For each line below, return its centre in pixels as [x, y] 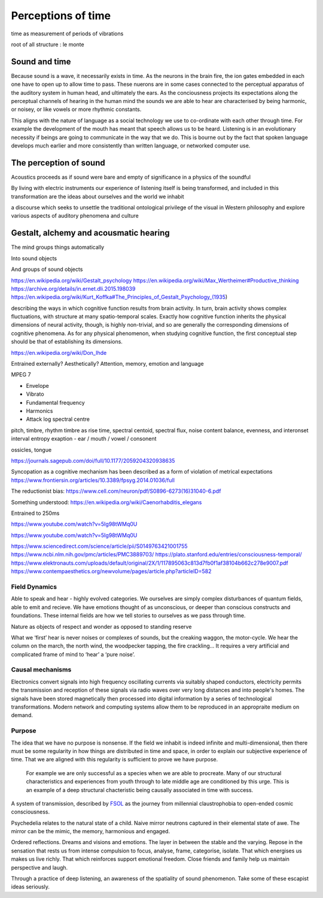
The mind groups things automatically [58, 247]
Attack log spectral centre [58, 419]
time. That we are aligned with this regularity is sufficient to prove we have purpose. [115, 760]
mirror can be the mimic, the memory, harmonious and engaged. [91, 831]
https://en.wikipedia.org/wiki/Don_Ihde [59, 352]
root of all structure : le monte [48, 44]
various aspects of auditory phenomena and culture [75, 216]
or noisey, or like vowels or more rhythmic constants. [76, 109]
